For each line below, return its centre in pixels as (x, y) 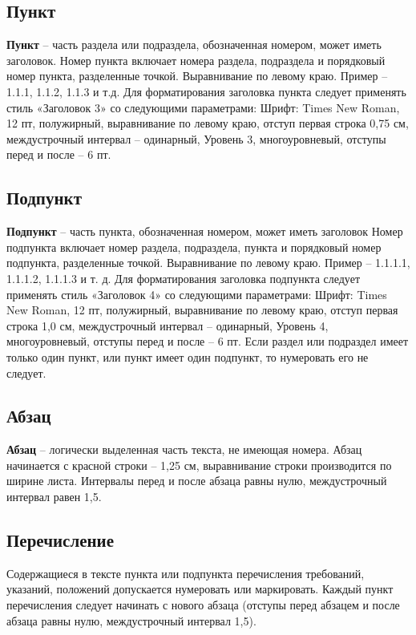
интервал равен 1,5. (54, 497)
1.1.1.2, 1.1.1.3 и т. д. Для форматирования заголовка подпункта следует (184, 278)
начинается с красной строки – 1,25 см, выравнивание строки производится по (199, 465)
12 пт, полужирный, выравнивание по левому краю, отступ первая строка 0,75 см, (208, 123)
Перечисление (61, 540)
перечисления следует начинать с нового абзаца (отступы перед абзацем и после (203, 605)
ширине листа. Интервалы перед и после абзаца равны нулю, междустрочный (197, 481)
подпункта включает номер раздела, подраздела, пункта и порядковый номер (194, 247)
